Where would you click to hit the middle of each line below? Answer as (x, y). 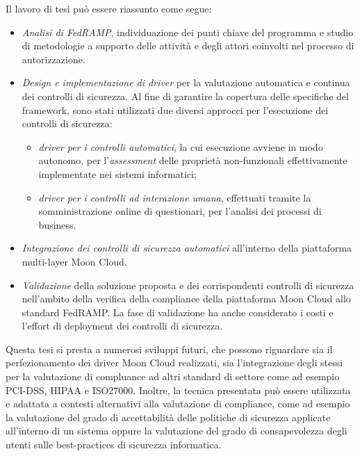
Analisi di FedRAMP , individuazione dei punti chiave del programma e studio (188, 32)
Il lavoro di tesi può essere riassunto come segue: (109, 8)
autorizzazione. (54, 59)
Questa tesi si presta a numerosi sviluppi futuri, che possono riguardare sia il (169, 349)
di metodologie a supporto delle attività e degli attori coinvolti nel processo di (188, 46)
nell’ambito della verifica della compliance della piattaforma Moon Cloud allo (186, 299)
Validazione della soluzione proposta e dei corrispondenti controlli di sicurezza (188, 285)
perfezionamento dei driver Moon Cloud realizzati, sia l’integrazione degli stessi (174, 363)
